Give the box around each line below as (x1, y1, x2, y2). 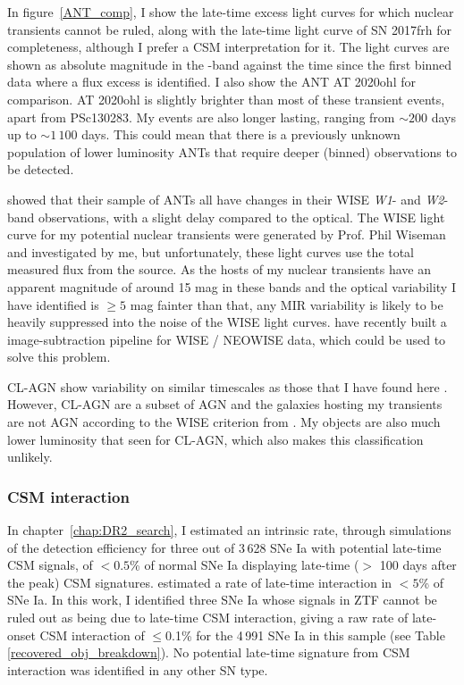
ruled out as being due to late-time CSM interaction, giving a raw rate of (7, 608, 409, 627)
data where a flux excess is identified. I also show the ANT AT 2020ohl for (7, 72, 416, 91)
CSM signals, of (7, 556, 93, 574)
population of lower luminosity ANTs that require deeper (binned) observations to (7, 142, 457, 161)
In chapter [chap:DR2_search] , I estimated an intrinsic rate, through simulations (7, 521, 451, 539)
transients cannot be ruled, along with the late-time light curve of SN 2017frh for (7, 20, 451, 38)
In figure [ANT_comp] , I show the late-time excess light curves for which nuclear (7, 3, 454, 21)
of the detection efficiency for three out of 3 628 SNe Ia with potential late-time (7, 538, 442, 556)
